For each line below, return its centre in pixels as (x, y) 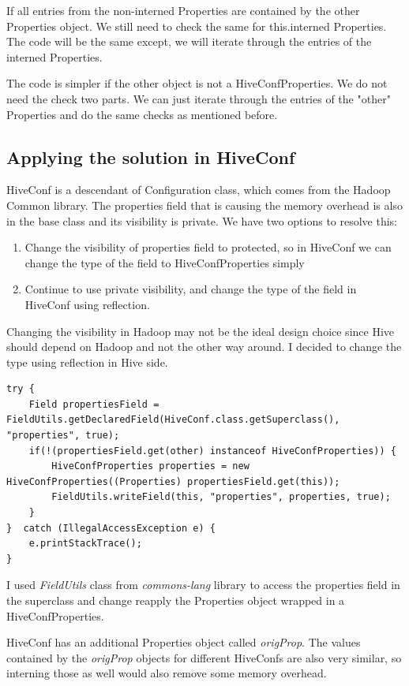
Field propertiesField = (94, 404)
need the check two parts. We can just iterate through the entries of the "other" (199, 98)
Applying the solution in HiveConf (151, 157)
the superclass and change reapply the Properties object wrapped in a (176, 600)
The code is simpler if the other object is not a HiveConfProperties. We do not (197, 83)
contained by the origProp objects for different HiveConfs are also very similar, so (204, 657)
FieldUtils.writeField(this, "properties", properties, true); (221, 497)
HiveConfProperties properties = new (150, 466)
